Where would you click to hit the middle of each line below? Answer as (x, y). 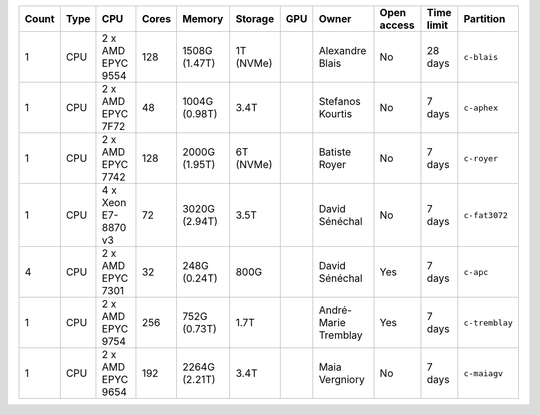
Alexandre (342, 50)
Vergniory (341, 379)
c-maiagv (483, 373)
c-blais (481, 56)
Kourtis (335, 113)
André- (335, 310)
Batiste (335, 152)
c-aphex (481, 107)
